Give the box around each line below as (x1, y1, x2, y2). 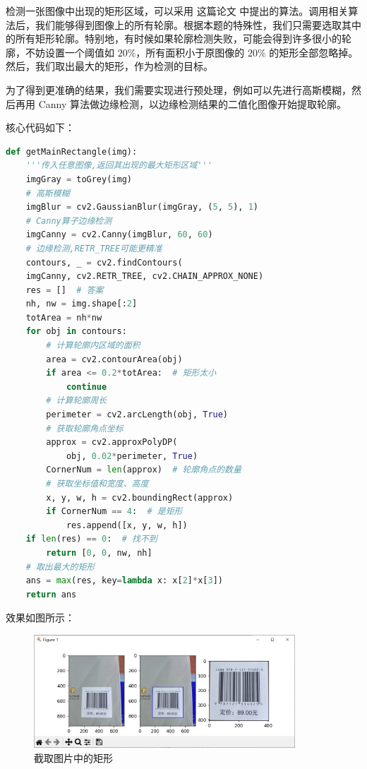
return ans (25, 589, 77, 600)
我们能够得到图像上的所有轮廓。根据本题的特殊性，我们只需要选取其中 (35, 17, 361, 32)
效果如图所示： (6, 610, 75, 625)
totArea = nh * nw (25, 312, 102, 323)
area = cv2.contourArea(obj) (46, 354, 183, 364)
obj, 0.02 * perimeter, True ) (66, 451, 198, 461)
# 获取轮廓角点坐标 (46, 423, 124, 434)
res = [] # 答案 (25, 285, 104, 295)
